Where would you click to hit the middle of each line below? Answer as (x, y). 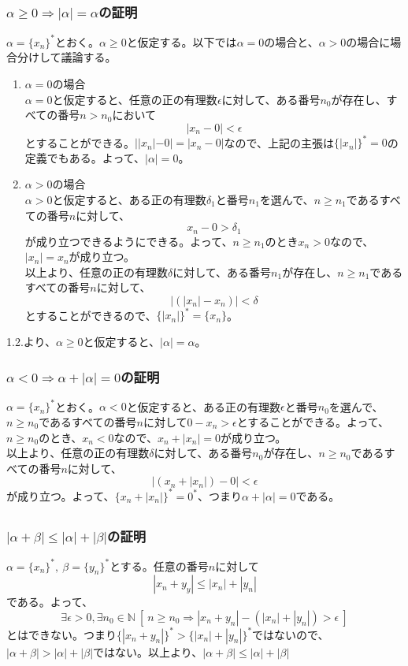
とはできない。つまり (61, 634)
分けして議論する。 (67, 57)
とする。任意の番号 (159, 566)
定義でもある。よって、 (85, 157)
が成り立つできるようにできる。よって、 (129, 241)
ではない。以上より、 (148, 651)
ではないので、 (291, 634)
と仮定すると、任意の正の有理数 (135, 99)
